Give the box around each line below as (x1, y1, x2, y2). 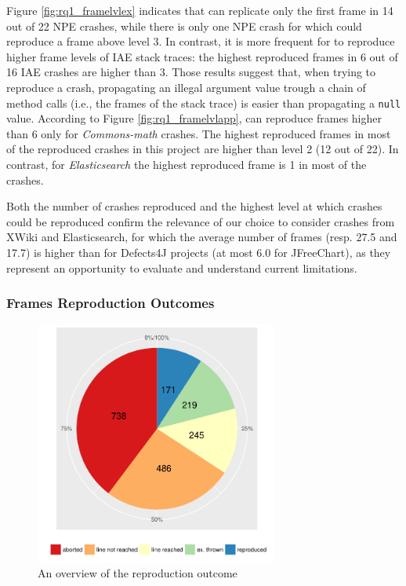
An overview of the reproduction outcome (38, 565, 237, 581)
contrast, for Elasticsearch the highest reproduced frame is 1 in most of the (6, 156, 367, 172)
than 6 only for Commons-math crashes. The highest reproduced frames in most (6, 125, 391, 141)
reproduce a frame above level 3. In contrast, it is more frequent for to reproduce (6, 33, 395, 49)
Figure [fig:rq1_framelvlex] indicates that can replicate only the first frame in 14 (6, 2, 393, 18)
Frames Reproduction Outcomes (6, 293, 215, 313)
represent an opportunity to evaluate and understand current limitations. (6, 259, 357, 276)
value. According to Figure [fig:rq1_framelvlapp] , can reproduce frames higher (6, 110, 382, 126)
